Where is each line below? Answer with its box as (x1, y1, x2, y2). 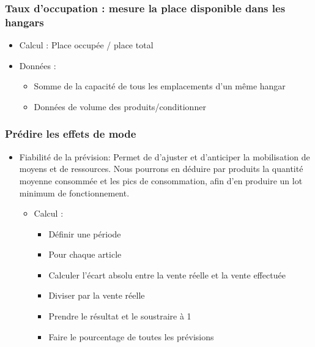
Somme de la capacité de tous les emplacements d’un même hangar (34, 80, 286, 92)
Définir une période (48, 227, 121, 240)
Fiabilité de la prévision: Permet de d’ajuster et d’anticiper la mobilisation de (19, 150, 310, 163)
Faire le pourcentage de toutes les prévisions (48, 330, 214, 343)
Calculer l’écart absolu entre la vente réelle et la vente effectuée (48, 268, 286, 281)
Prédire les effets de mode (5, 126, 136, 141)
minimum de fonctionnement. (19, 186, 130, 199)
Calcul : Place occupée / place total (19, 39, 154, 51)
